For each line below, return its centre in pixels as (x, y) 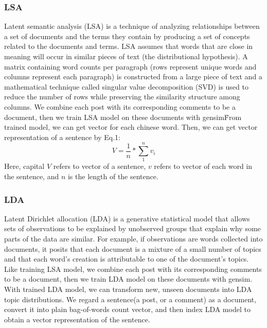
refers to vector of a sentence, (100, 166)
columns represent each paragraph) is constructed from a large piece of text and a (133, 76)
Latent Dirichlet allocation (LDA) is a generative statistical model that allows (127, 218)
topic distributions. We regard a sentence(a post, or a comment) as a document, (130, 299)
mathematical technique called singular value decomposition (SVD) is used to (126, 86)
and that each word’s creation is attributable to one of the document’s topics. (127, 259)
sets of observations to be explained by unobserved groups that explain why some (132, 228)
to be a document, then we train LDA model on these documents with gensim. (128, 279)
